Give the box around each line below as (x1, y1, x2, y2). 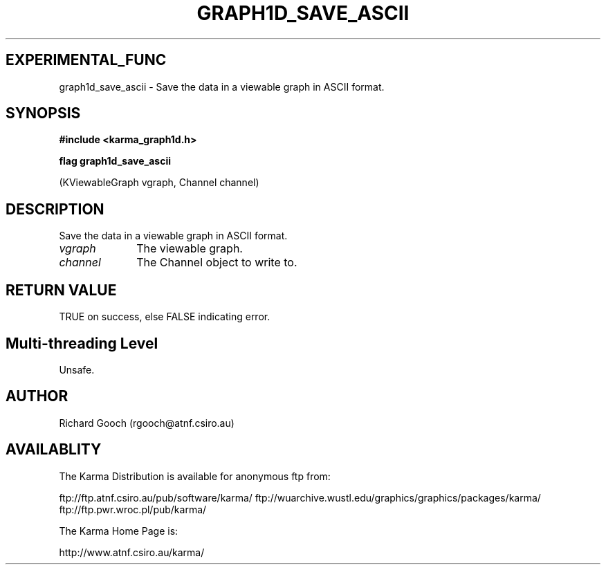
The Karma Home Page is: (59, 524, 178, 537)
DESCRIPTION (6, 200, 104, 218)
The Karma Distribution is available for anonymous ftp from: (59, 470, 331, 482)
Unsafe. (59, 363, 95, 376)
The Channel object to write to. (136, 255, 297, 270)
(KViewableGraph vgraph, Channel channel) (59, 176, 259, 189)
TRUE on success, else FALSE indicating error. (59, 311, 270, 323)
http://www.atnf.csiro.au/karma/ (59, 546, 205, 558)
